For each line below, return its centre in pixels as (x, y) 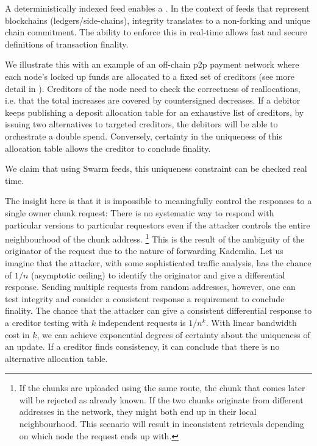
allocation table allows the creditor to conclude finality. (108, 148)
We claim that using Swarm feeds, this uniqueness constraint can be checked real (156, 168)
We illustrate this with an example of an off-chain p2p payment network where (152, 64)
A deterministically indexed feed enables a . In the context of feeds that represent (157, 8)
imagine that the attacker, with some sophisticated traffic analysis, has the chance (158, 262)
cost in (17, 334)
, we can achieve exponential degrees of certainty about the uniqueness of (173, 334)
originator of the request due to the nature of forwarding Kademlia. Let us (144, 251)
